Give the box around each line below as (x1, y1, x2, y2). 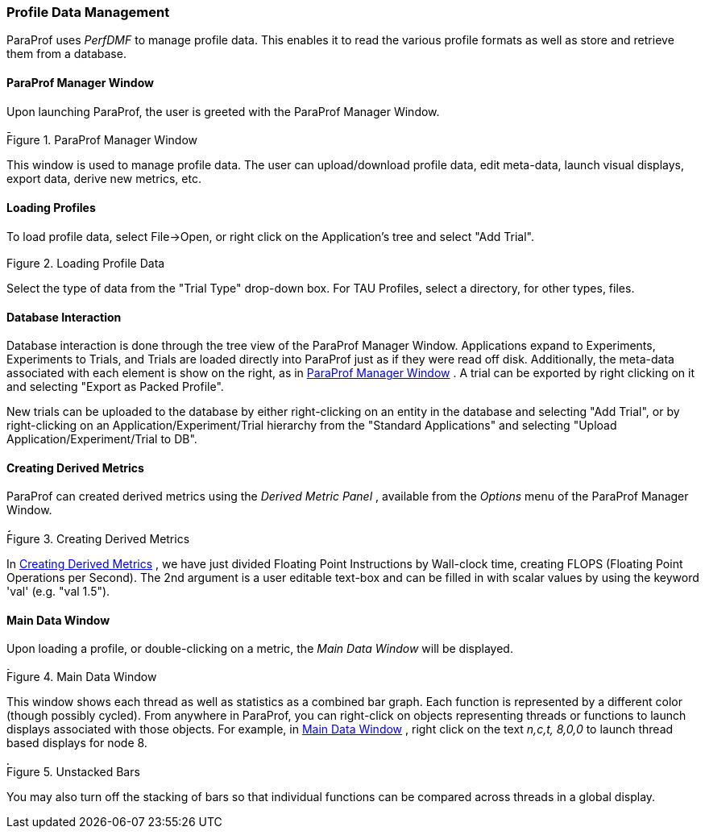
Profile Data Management (6, 4, 170, 20)
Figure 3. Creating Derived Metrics (6, 532, 190, 546)
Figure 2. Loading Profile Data (6, 256, 165, 270)
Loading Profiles (6, 201, 96, 214)
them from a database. (6, 47, 126, 61)
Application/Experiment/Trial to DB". (6, 432, 197, 447)
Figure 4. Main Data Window (6, 670, 157, 684)
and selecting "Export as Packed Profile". (6, 380, 224, 394)
